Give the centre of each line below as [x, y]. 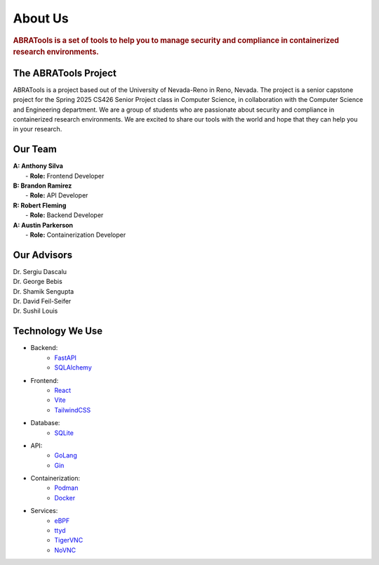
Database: [45, 423]
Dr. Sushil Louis [35, 311]
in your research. [38, 129]
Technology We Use [58, 331]
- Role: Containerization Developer [76, 235]
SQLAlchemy [73, 368]
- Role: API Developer [57, 195]
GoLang [66, 455]
